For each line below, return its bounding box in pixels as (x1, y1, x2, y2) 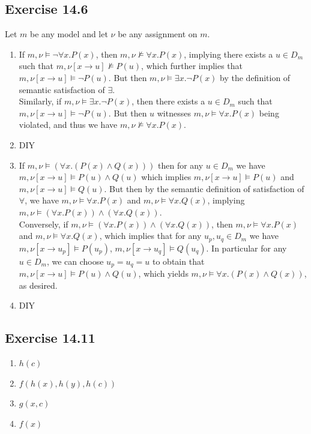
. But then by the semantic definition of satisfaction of (104, 182, 304, 194)
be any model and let (30, 28, 108, 40)
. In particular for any (206, 241, 287, 254)
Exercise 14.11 (5, 328, 95, 347)
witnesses (157, 106, 191, 119)
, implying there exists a (184, 47, 273, 60)
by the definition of (220, 71, 291, 83)
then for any (158, 158, 204, 171)
